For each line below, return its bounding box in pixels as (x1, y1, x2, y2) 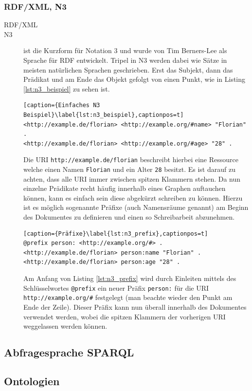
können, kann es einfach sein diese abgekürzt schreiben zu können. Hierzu (23, 192, 243, 203)
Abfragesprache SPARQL (4, 345, 134, 360)
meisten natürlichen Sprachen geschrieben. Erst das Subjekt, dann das (23, 64, 233, 74)
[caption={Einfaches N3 (23, 102, 100, 109)
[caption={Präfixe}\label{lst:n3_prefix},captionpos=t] (23, 230, 208, 237)
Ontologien (4, 373, 60, 388)
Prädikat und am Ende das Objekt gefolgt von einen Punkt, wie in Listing (23, 74, 246, 84)
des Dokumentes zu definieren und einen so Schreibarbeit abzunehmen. (23, 212, 235, 222)
